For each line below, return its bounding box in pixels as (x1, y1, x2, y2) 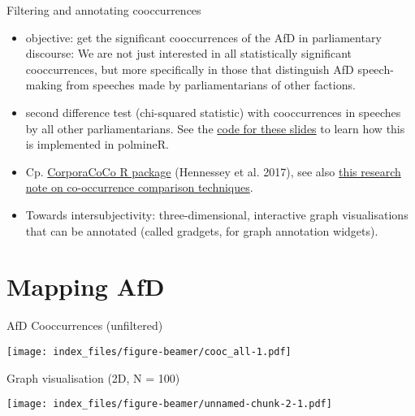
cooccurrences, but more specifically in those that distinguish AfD (25, 60, 354, 77)
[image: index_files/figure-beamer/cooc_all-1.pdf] (6, 345, 292, 357)
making (25, 76, 63, 93)
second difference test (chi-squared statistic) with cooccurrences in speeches (25, 103, 401, 120)
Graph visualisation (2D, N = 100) (6, 369, 180, 386)
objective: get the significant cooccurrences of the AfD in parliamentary (25, 28, 382, 45)
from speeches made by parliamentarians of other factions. (66, 76, 356, 93)
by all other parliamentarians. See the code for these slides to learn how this (25, 119, 405, 136)
